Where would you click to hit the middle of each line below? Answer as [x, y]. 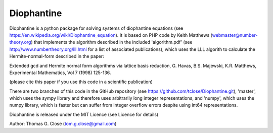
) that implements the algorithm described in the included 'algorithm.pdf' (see [112, 42]
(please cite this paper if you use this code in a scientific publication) [81, 82]
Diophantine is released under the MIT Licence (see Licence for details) [84, 114]
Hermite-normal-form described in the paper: [57, 56]
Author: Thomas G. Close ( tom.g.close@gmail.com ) [63, 124]
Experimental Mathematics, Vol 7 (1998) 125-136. [60, 73]
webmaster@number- [235, 35]
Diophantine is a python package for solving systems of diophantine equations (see [96, 28]
